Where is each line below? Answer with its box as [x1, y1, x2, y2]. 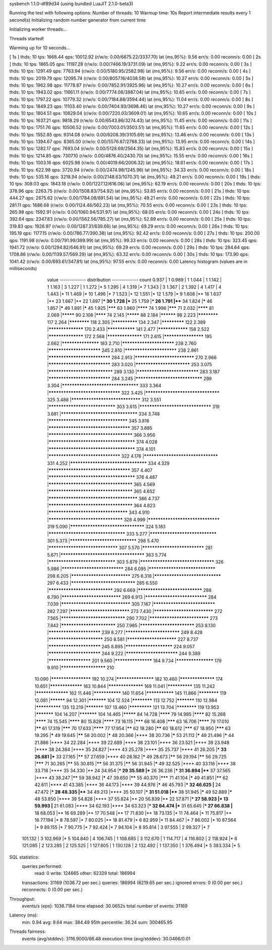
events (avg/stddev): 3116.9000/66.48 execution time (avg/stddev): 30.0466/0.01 [22, 935, 191, 941]
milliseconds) [9, 265, 37, 272]
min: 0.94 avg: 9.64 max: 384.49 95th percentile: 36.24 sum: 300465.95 [22, 919, 173, 925]
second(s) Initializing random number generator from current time [9, 17, 146, 23]
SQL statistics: [9, 854, 40, 860]
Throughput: [9, 896, 35, 902]
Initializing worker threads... [9, 26, 67, 32]
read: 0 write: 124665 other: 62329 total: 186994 [34, 870, 135, 876]
